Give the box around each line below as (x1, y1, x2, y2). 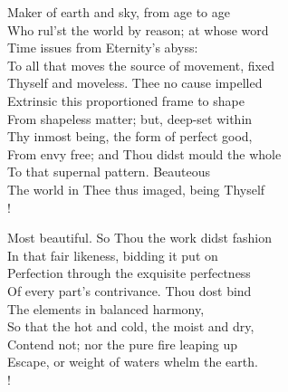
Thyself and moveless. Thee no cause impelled (7, 73, 263, 92)
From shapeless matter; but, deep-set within (7, 109, 253, 128)
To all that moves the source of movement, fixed (7, 55, 274, 74)
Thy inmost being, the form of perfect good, (7, 127, 253, 146)
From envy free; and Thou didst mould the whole (7, 144, 282, 163)
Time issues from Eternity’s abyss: (7, 38, 198, 57)
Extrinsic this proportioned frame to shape (7, 91, 245, 110)
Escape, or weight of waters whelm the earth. (7, 352, 258, 371)
